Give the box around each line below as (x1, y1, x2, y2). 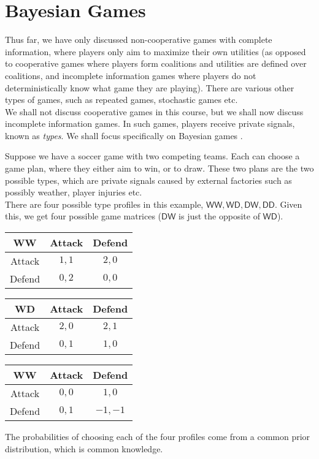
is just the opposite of (179, 210, 260, 222)
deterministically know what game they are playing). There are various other (5, 81, 294, 94)
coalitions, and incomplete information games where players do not (5, 69, 256, 82)
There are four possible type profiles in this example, (5, 197, 204, 210)
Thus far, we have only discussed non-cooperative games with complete (5, 33, 272, 46)
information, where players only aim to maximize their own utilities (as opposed (5, 45, 306, 58)
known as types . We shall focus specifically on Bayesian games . (5, 129, 243, 142)
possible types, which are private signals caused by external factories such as (5, 173, 292, 186)
